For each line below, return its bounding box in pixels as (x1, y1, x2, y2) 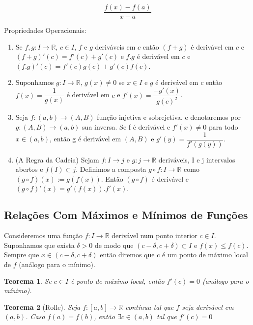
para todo (208, 122, 238, 132)
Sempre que (4, 249, 39, 260)
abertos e (15, 164, 43, 174)
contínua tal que (125, 301, 174, 312)
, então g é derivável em (50, 134, 121, 144)
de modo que (94, 240, 134, 250)
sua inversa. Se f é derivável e (82, 122, 170, 132)
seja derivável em (182, 301, 234, 312)
